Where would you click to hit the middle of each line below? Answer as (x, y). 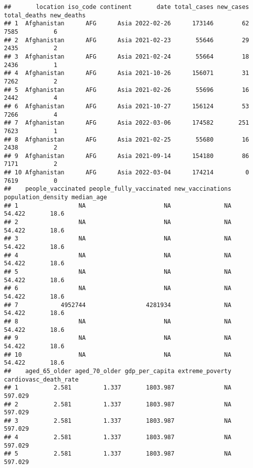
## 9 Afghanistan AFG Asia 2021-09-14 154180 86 (126, 156)
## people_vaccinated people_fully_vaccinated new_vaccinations (118, 189)
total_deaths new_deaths (45, 15)
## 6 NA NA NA (118, 288)
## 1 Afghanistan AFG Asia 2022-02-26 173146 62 (126, 24)
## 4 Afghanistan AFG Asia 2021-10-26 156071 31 (126, 73)
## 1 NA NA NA (118, 205)
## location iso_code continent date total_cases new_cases (126, 7)
